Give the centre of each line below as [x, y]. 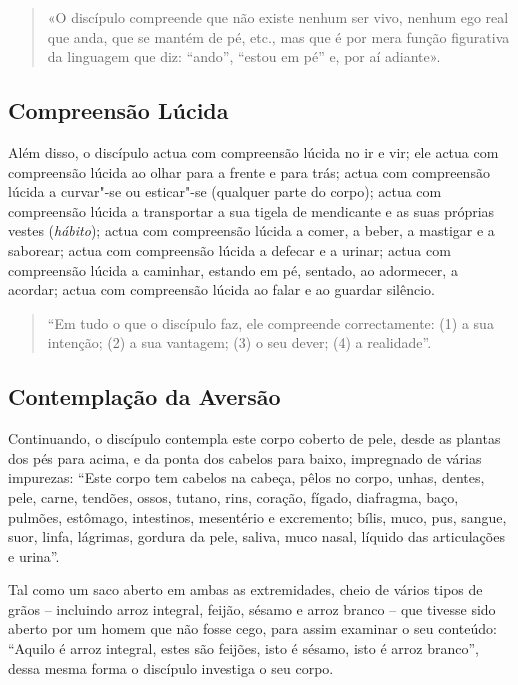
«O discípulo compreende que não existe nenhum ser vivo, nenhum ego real [278, 17]
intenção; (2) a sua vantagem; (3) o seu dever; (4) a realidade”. [239, 342]
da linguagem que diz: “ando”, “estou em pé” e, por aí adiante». [244, 56]
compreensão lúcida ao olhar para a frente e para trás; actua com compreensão [249, 171]
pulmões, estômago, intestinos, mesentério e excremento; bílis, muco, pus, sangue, [257, 516]
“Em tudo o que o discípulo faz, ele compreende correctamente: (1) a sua [270, 322]
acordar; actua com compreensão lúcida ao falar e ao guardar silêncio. [221, 289]
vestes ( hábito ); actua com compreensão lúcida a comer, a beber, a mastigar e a [251, 230]
